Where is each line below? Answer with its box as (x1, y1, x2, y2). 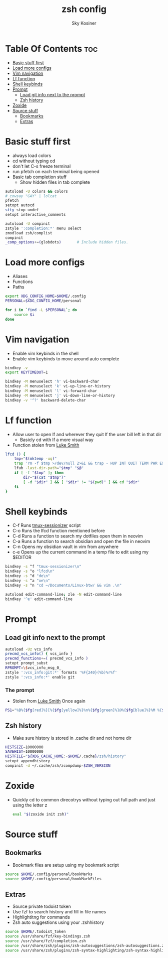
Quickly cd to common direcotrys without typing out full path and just (12, 796, 156, 802)
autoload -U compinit (5, 221, 50, 226)
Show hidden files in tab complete (19, 179, 90, 185)
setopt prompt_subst (5, 661, 48, 666)
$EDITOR (12, 555, 31, 561)
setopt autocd (5, 203, 35, 208)
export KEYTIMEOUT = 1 (5, 370, 48, 375)
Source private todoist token (12, 903, 71, 909)
